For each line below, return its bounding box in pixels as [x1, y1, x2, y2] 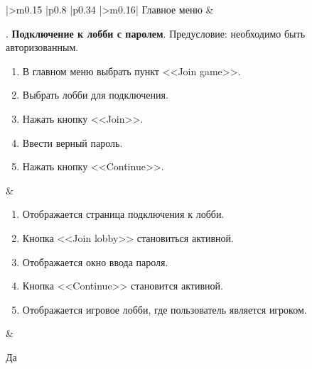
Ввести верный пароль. [22, 135, 123, 150]
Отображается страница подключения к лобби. [22, 206, 225, 221]
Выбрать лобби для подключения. [22, 87, 168, 102]
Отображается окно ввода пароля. [22, 254, 168, 269]
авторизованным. [6, 40, 79, 55]
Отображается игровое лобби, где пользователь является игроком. [22, 302, 307, 316]
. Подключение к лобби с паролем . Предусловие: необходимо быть [6, 26, 306, 40]
